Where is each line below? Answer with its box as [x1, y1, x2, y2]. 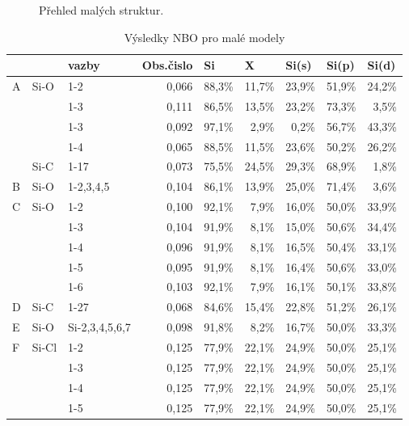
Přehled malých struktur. [39, 2, 164, 18]
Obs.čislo [141, 57, 193, 74]
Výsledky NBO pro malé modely [124, 28, 285, 45]
